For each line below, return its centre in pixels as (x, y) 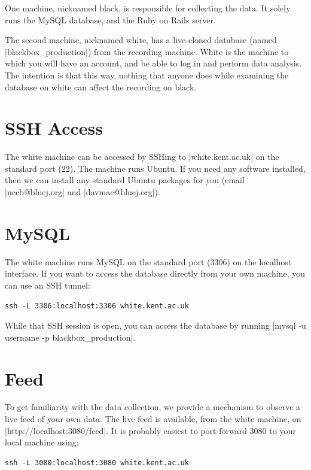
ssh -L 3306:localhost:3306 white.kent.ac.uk (97, 306)
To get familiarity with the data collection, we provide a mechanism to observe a (153, 407)
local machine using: (42, 442)
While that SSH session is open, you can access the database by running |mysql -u (155, 325)
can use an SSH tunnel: (48, 285)
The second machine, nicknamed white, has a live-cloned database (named (141, 40)
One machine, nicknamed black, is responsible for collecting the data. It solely (148, 8)
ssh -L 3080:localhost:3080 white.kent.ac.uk (97, 463)
